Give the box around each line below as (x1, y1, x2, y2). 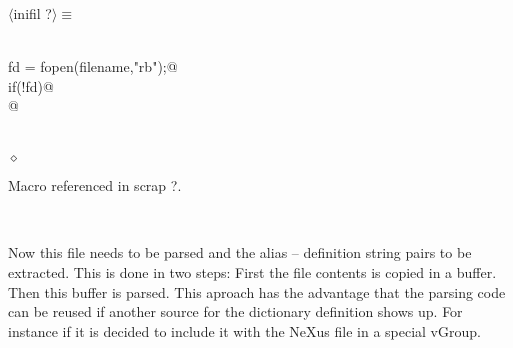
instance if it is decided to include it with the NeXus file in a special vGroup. (8, 320, 481, 341)
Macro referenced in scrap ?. (8, 175, 182, 196)
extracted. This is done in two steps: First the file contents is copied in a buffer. (8, 261, 497, 282)
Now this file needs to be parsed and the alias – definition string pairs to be (8, 242, 472, 263)
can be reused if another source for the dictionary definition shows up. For (8, 301, 463, 322)
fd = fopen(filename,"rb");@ (8, 56, 178, 77)
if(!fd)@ (8, 75, 54, 96)
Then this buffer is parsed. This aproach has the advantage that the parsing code (8, 281, 506, 302)
